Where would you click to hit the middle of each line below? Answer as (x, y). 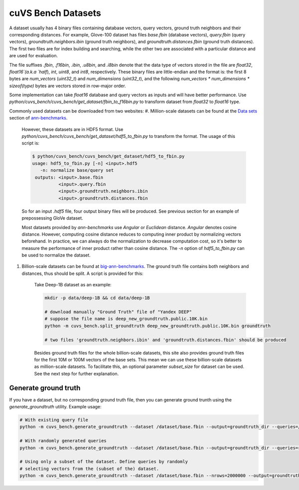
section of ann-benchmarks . (38, 118)
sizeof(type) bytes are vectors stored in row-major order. (68, 86)
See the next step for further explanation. (76, 373)
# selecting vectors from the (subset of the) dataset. (89, 469)
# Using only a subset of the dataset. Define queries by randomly (104, 462)
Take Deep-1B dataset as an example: (73, 285)
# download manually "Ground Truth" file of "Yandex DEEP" (118, 312)
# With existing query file (54, 420)
